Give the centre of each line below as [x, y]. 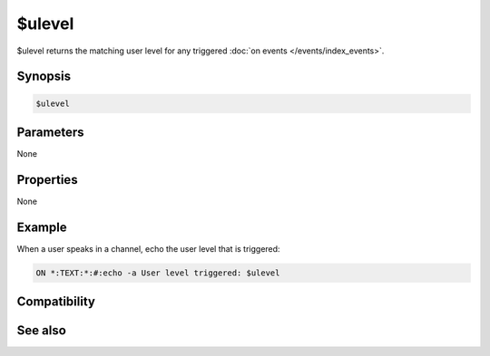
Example [42, 227]
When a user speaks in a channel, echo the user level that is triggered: [148, 248]
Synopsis [44, 77]
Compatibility [56, 302]
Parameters [50, 132]
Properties [47, 180]
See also [42, 331]
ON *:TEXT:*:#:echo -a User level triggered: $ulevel [158, 273]
